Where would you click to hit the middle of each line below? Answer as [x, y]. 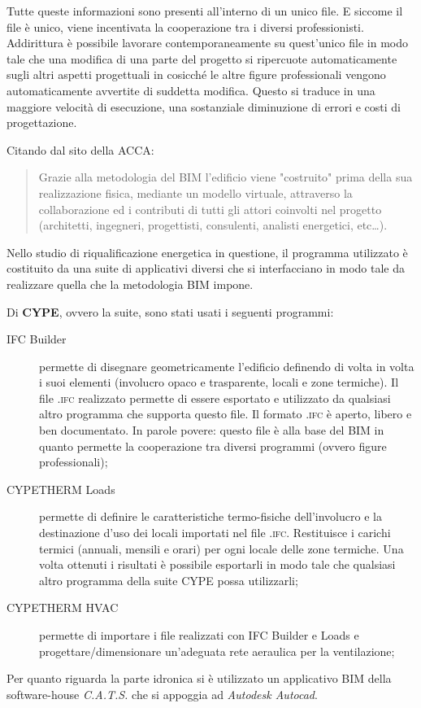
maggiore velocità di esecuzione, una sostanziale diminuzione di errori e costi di [204, 106]
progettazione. [42, 122]
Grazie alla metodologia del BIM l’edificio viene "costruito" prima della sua [226, 177]
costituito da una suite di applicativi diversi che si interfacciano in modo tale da [206, 268]
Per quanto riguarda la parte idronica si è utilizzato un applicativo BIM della [199, 678]
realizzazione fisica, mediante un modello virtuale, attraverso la [195, 192]
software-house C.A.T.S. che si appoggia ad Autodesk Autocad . [162, 694]
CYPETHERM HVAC [63, 607]
